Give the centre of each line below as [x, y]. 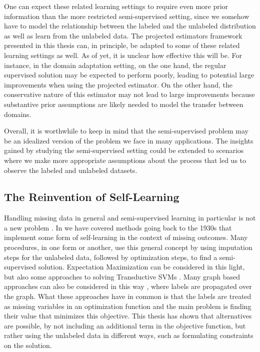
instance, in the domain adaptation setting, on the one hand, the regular [115, 65]
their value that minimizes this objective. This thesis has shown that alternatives [128, 316]
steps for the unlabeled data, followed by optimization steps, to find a [111, 257]
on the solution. [28, 345]
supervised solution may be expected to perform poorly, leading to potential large [129, 75]
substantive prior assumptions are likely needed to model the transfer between [124, 104]
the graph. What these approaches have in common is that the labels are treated [128, 296]
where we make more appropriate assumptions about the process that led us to [125, 160]
